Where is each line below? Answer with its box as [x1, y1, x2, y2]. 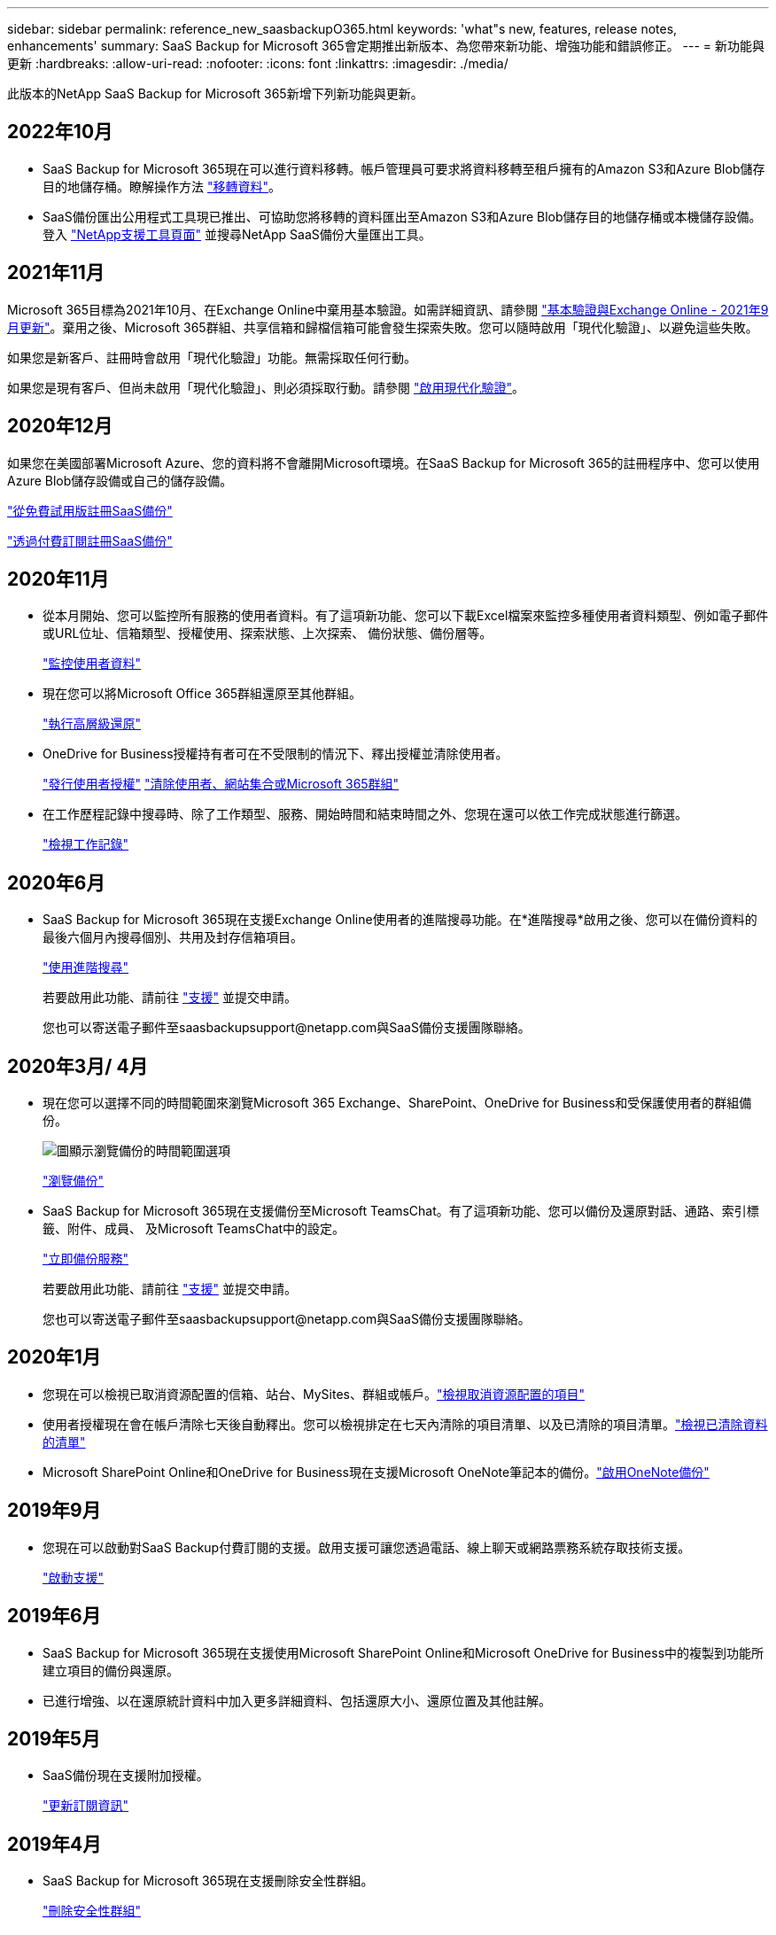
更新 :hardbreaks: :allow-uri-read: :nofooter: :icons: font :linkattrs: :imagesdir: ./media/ [7, 56, 508, 71]
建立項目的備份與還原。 [43, 1662, 179, 1678]
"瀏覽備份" [43, 1173, 105, 1189]
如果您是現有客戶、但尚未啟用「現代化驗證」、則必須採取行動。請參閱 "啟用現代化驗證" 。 [7, 379, 524, 395]
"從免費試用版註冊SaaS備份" [7, 502, 173, 518]
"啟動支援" [43, 1569, 105, 1585]
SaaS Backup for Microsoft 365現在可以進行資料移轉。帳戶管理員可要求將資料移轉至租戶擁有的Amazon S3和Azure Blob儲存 [43, 160, 765, 176]
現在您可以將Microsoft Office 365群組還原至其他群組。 [43, 686, 362, 702]
